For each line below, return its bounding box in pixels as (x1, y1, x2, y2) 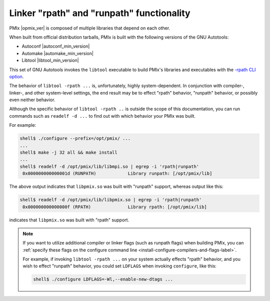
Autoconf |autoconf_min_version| (21, 43, 90, 50)
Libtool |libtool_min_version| (21, 58, 79, 64)
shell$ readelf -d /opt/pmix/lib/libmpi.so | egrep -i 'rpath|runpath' (19, 163, 199, 169)
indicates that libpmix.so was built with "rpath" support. (9, 217, 129, 223)
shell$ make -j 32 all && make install (19, 150, 117, 155)
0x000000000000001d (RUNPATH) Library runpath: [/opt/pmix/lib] (22, 171, 212, 176)
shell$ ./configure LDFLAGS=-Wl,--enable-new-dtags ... (33, 276, 173, 282)
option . (9, 73, 24, 80)
